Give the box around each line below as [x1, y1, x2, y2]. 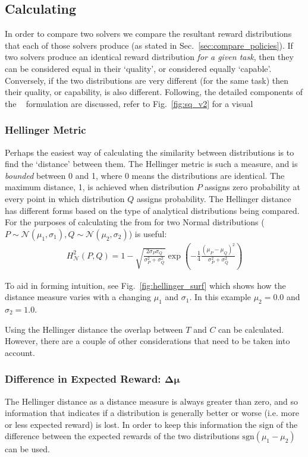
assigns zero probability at [205, 181, 300, 193]
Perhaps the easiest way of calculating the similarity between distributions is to [5, 146, 294, 158]
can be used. [5, 443, 50, 455]
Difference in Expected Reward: [5, 371, 161, 386]
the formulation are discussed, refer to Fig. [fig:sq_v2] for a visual [5, 97, 253, 109]
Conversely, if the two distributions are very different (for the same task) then [5, 74, 288, 86]
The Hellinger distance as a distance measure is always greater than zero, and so [5, 395, 298, 407]
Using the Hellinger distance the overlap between [5, 323, 183, 335]
